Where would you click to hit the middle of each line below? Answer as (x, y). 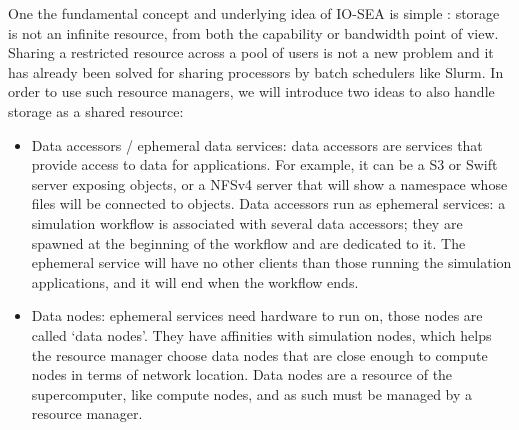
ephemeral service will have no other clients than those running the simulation (271, 262)
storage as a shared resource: (96, 110)
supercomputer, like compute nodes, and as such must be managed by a (252, 393)
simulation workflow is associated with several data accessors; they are (247, 222)
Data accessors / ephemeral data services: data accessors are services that (257, 144)
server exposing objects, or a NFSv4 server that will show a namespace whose (269, 183)
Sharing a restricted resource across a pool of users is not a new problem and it (251, 52)
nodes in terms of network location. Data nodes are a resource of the (242, 374)
